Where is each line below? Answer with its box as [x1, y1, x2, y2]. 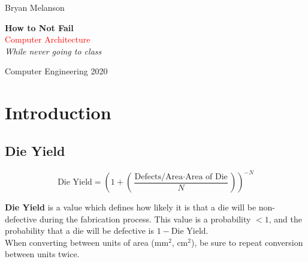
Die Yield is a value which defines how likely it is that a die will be [5, 201, 256, 213]
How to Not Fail [5, 21, 74, 34]
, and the [268, 212, 302, 225]
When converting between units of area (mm [5, 236, 169, 248]
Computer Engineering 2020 [5, 65, 108, 77]
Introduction [5, 100, 111, 125]
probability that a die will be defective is [5, 224, 155, 237]
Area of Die [185, 172, 228, 181]
